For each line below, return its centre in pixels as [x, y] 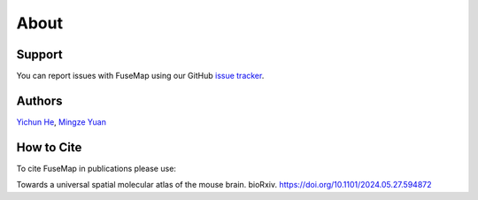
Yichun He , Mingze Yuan [61, 122]
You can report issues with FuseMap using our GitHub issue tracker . [140, 76]
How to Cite [49, 147]
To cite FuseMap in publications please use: [96, 168]
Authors [39, 100]
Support [39, 54]
